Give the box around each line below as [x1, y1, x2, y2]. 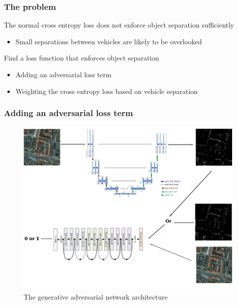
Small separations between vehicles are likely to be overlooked [15, 36, 202, 46]
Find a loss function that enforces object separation [4, 53, 159, 63]
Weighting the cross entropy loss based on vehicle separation [15, 86, 198, 96]
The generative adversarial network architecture [24, 292, 168, 302]
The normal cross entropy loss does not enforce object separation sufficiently [4, 20, 234, 30]
